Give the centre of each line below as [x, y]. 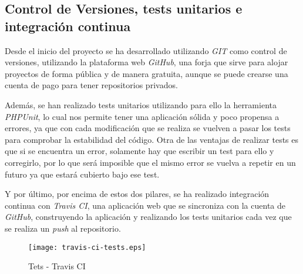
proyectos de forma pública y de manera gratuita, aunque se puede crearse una [147, 73]
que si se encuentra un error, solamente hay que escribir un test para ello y [139, 151]
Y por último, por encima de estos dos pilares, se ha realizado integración [137, 194]
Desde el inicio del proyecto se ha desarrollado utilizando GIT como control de [146, 50]
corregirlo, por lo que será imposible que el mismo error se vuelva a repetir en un [150, 162]
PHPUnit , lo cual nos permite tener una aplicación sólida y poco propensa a [142, 116]
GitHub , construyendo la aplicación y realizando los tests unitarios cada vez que [148, 217]
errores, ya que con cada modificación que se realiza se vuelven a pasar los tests [148, 128]
